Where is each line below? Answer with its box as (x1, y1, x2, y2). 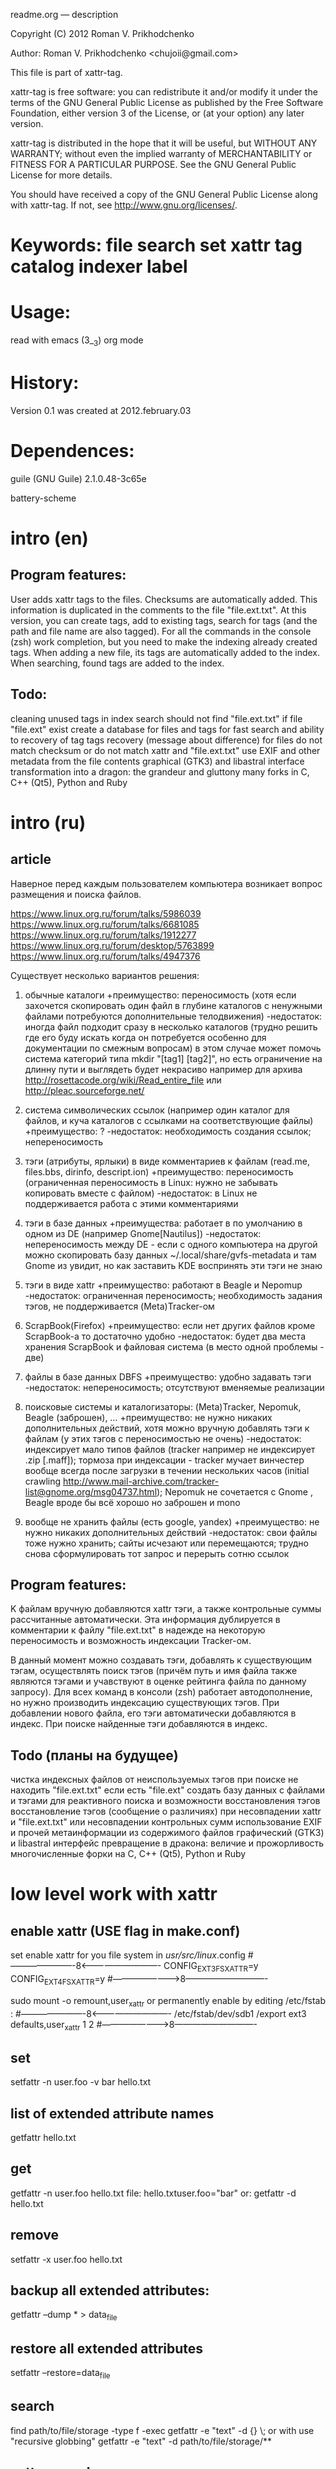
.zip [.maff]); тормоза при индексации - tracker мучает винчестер (24, 1454, 305, 1466)
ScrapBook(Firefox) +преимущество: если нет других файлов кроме (24, 1319, 316, 1331)
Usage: (10, 301, 72, 324)
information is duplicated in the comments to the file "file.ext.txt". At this (10, 604, 307, 616)
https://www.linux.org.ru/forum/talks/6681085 (10, 918, 200, 930)
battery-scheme (10, 492, 77, 504)
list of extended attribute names (10, 2105, 215, 2122)
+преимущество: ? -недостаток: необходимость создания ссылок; (24, 1125, 312, 1137)
